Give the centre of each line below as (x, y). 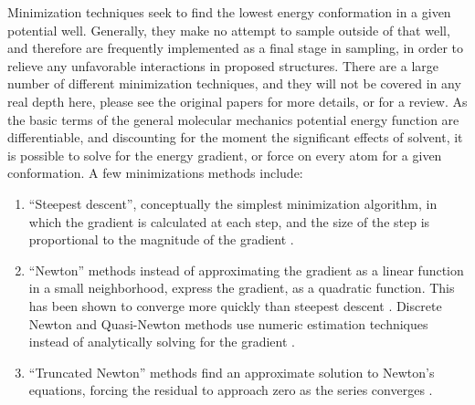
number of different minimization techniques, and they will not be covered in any (234, 83)
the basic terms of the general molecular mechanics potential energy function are (233, 119)
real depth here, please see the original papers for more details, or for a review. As (237, 101)
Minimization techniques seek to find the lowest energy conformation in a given (229, 12)
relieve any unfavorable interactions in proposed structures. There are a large (223, 65)
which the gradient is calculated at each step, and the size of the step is (229, 221)
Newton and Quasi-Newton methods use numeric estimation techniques (228, 323)
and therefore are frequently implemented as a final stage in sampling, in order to (236, 48)
